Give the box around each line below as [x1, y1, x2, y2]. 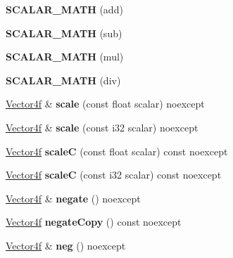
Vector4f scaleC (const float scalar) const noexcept [6, 143, 228, 158]
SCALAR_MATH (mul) [6, 49, 124, 64]
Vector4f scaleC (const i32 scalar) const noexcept [6, 167, 222, 182]
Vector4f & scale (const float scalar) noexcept [6, 96, 205, 111]
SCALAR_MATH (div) [6, 72, 121, 87]
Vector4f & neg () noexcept [6, 238, 126, 252]
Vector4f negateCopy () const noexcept [6, 214, 182, 229]
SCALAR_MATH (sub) [6, 25, 122, 40]
